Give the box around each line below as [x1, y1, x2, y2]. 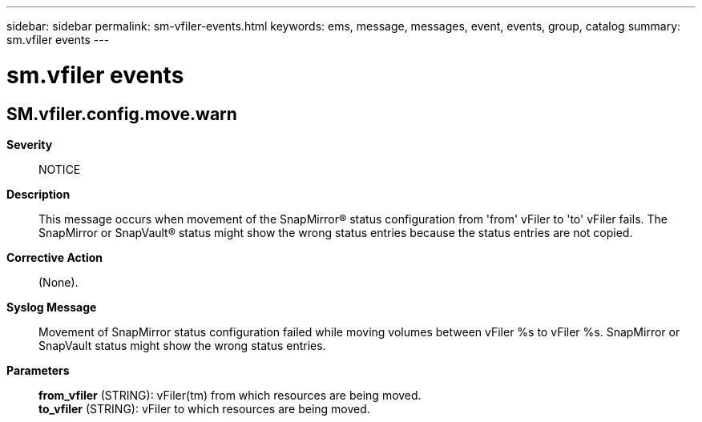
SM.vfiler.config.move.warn [6, 103, 237, 124]
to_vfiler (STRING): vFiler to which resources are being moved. [38, 401, 370, 416]
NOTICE [38, 162, 81, 176]
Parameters [6, 363, 70, 377]
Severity [6, 137, 53, 151]
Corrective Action [6, 250, 103, 264]
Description [6, 187, 71, 201]
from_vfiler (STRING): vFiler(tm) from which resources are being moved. [38, 388, 422, 402]
